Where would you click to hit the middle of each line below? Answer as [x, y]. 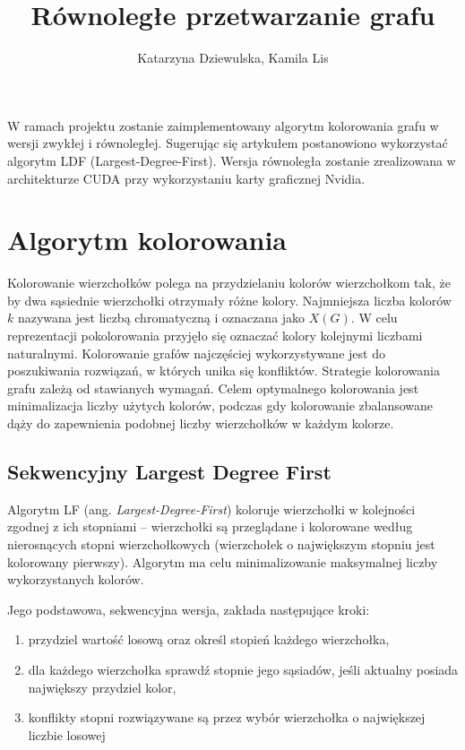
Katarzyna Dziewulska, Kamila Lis [233, 58]
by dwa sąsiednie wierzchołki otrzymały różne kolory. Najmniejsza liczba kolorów [229, 300]
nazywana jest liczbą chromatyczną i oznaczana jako [161, 318]
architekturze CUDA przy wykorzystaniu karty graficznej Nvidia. [186, 178]
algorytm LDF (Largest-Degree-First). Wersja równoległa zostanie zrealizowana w [232, 160]
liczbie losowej [67, 734]
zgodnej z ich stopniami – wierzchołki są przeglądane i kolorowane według [210, 526]
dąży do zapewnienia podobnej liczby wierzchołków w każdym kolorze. [201, 422]
